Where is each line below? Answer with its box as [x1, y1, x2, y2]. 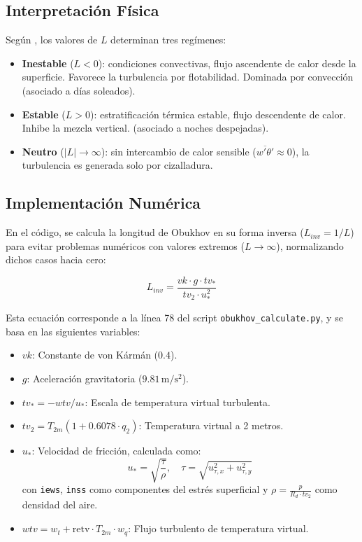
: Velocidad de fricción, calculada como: [31, 443, 201, 458]
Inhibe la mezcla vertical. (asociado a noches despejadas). [22, 120, 269, 135]
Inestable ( [22, 55, 74, 70]
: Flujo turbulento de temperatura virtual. [128, 521, 309, 536]
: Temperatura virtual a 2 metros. [138, 418, 284, 433]
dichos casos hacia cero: [6, 252, 106, 267]
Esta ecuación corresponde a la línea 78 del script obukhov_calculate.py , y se [6, 310, 343, 325]
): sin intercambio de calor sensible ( [101, 144, 256, 158]
